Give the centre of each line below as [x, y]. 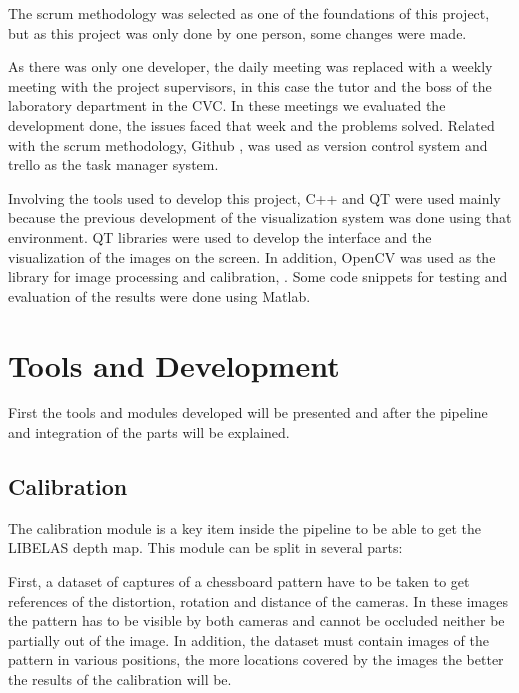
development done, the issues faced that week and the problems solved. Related [251, 124]
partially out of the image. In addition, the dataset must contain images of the [248, 639]
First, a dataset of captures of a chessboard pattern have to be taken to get [239, 581]
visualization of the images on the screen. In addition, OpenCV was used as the [252, 256]
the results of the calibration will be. [120, 678]
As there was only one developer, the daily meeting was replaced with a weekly [250, 66]
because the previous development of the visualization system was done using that [260, 217]
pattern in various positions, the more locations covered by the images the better [256, 659]
